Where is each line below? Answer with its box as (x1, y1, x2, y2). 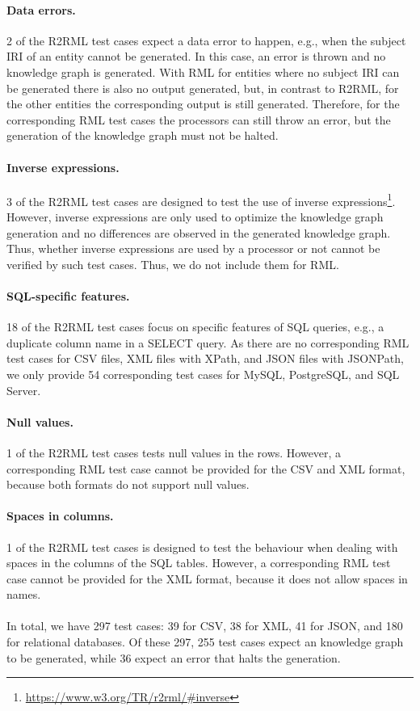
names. (6, 586, 41, 603)
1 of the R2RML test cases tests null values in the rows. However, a (6, 444, 342, 461)
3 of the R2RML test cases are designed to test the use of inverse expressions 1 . (6, 190, 396, 209)
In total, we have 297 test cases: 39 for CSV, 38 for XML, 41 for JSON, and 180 (6, 617, 403, 634)
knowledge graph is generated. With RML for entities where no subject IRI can (6, 63, 400, 80)
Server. (6, 381, 41, 398)
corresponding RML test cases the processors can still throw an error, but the (6, 111, 391, 128)
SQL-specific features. (6, 287, 130, 304)
